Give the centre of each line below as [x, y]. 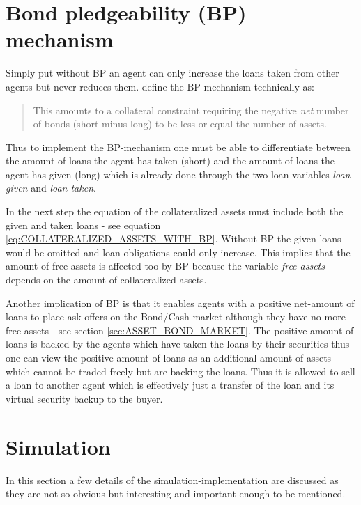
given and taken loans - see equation [83, 225]
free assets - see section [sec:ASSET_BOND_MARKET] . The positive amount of [180, 330]
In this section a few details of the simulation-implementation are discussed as [172, 480]
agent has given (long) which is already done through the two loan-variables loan [178, 174]
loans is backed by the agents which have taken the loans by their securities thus [178, 344]
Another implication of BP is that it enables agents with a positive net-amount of [180, 303]
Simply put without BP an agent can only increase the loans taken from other [172, 73]
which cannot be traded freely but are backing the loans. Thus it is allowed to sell [180, 371]
